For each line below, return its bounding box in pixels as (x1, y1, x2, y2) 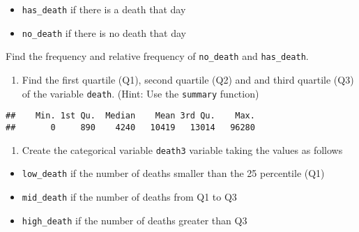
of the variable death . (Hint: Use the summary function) (22, 86, 259, 100)
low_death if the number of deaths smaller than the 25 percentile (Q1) (22, 166, 325, 180)
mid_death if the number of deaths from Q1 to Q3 (22, 189, 237, 203)
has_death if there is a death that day (22, 2, 186, 16)
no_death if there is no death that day (22, 25, 186, 40)
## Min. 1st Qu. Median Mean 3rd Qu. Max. (6, 111, 255, 121)
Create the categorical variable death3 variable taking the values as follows (22, 142, 343, 157)
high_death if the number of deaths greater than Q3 (22, 212, 247, 227)
